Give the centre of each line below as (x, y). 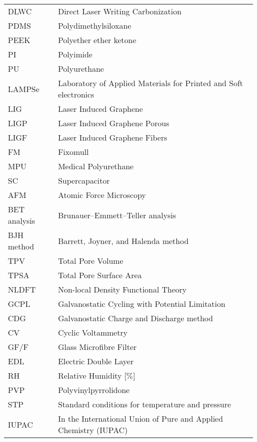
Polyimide (75, 54)
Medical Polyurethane (96, 166)
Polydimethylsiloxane (95, 25)
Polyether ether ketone (97, 40)
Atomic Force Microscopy (102, 195)
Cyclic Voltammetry (93, 332)
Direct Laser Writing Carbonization (120, 11)
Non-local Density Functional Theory (122, 289)
